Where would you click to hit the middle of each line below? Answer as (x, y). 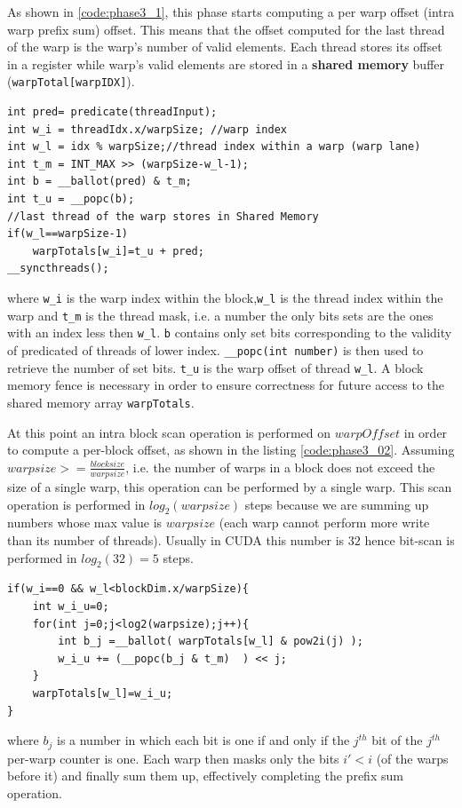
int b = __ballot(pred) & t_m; (100, 182)
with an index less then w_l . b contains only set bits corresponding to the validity (230, 333)
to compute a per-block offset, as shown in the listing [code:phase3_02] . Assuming (231, 450)
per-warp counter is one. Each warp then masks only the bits (173, 758)
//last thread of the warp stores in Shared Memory (163, 216)
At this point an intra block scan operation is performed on (169, 432)
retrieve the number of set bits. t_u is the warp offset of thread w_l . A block (215, 367)
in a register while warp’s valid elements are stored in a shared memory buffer (226, 63)
